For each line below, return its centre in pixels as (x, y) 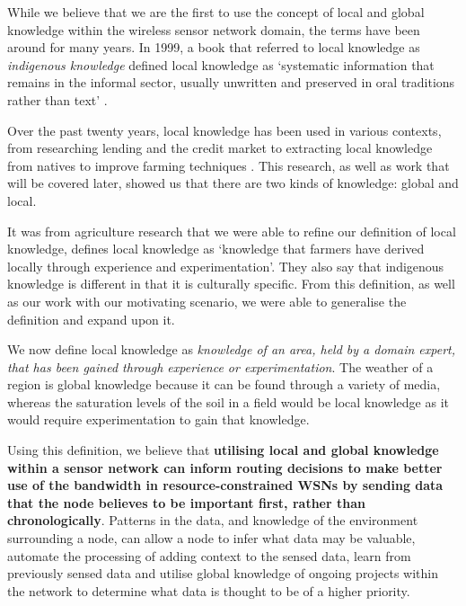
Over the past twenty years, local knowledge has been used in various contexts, (224, 130)
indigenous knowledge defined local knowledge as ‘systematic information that (221, 64)
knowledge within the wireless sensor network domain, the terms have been (214, 29)
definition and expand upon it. (91, 319)
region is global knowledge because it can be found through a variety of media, (224, 384)
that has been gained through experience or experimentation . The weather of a (220, 366)
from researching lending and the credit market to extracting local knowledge (220, 148)
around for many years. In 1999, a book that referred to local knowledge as (214, 47)
